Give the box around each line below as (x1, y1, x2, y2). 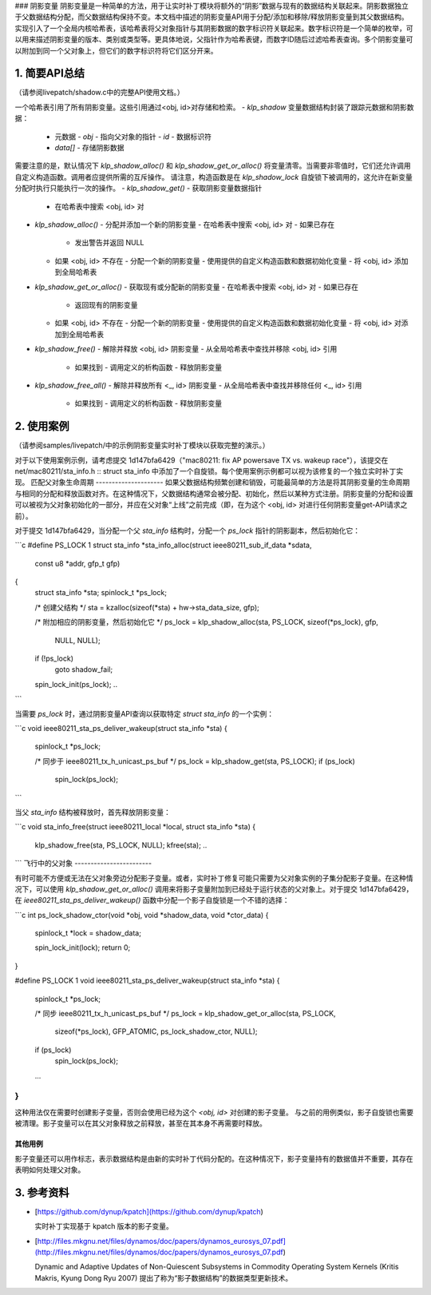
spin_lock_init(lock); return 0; (34, 943, 131, 952)
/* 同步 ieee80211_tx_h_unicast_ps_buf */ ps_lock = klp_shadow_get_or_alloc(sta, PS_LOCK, (34, 1009, 336, 1019)
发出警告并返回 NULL (74, 238, 144, 248)
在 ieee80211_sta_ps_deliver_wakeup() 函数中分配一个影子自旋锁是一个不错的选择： (14, 896, 290, 905)
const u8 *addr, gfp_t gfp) (34, 558, 121, 568)
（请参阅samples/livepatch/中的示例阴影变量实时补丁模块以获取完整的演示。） (14, 440, 270, 451)
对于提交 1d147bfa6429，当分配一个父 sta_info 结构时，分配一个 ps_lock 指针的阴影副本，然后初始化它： (14, 526, 361, 535)
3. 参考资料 (14, 1186, 69, 1199)
